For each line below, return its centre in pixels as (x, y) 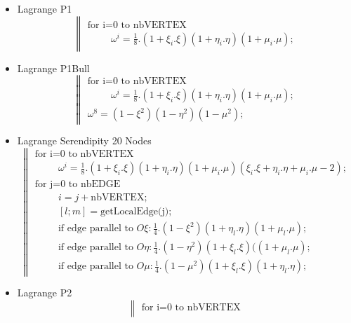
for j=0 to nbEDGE (78, 185)
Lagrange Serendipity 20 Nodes (84, 140)
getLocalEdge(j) (134, 212)
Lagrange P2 (45, 293)
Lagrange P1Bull (53, 68)
